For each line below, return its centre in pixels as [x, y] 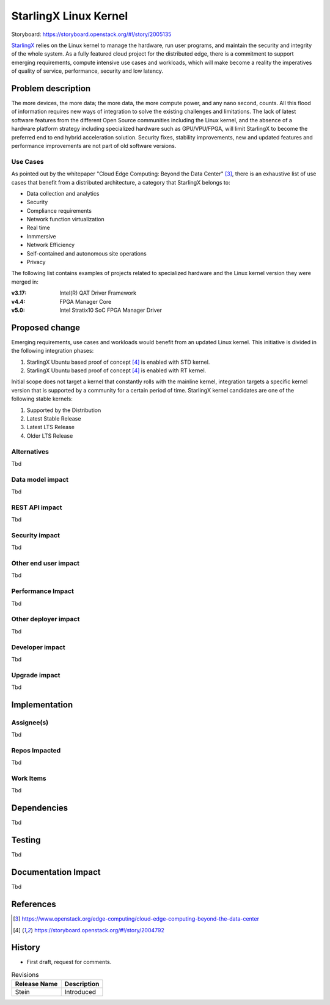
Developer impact [38, 647]
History [26, 948]
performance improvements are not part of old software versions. [94, 145]
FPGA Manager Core [86, 301]
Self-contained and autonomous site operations [86, 253]
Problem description [51, 88]
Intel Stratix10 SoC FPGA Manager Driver [111, 310]
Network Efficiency [51, 245]
